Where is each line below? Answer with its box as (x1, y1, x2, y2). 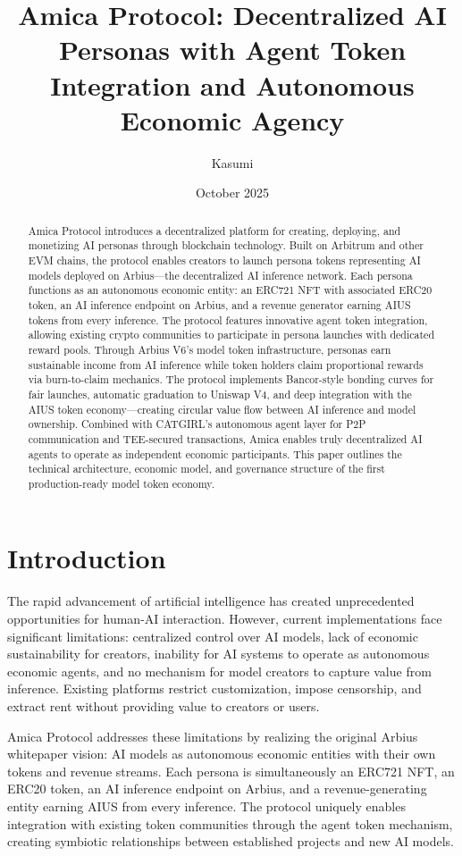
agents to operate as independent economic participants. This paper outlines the (28, 446, 402, 461)
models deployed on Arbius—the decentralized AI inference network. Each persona (28, 267, 413, 282)
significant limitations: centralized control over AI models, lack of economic (7, 626, 418, 645)
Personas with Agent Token (58, 31, 407, 68)
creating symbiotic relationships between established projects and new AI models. (7, 832, 454, 851)
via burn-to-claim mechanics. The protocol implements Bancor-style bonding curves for (28, 372, 434, 387)
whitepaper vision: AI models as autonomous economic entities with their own (7, 744, 436, 763)
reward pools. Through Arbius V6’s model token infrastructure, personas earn (28, 341, 391, 357)
